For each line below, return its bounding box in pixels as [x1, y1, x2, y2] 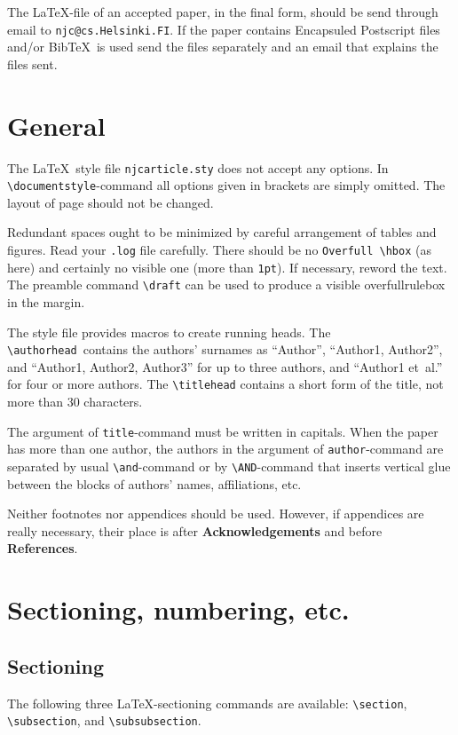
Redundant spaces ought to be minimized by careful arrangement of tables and [7, 223, 437, 241]
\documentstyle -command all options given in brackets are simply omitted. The [7, 176, 446, 194]
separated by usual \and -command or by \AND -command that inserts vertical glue [7, 457, 451, 476]
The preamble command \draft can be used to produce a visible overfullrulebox [7, 275, 446, 294]
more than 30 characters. [7, 392, 143, 411]
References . [7, 539, 78, 557]
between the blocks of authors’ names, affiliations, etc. [7, 474, 302, 493]
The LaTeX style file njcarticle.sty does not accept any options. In [7, 158, 389, 177]
